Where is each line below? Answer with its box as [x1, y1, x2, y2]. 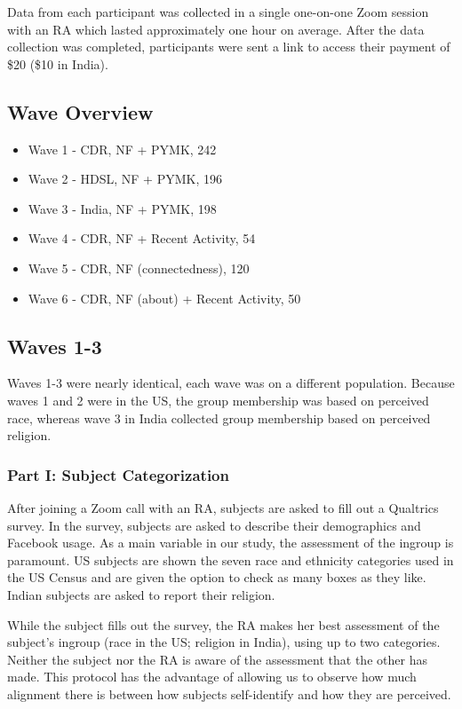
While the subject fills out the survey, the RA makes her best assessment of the [7, 615, 440, 634]
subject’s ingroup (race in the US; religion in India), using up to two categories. [7, 633, 441, 651]
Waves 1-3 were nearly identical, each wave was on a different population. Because [7, 374, 455, 392]
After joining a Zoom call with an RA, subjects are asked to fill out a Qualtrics [7, 498, 439, 516]
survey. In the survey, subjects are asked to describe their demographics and [7, 516, 421, 534]
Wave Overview [7, 98, 154, 125]
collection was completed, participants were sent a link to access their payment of [7, 37, 450, 56]
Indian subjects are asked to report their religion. [7, 585, 275, 603]
